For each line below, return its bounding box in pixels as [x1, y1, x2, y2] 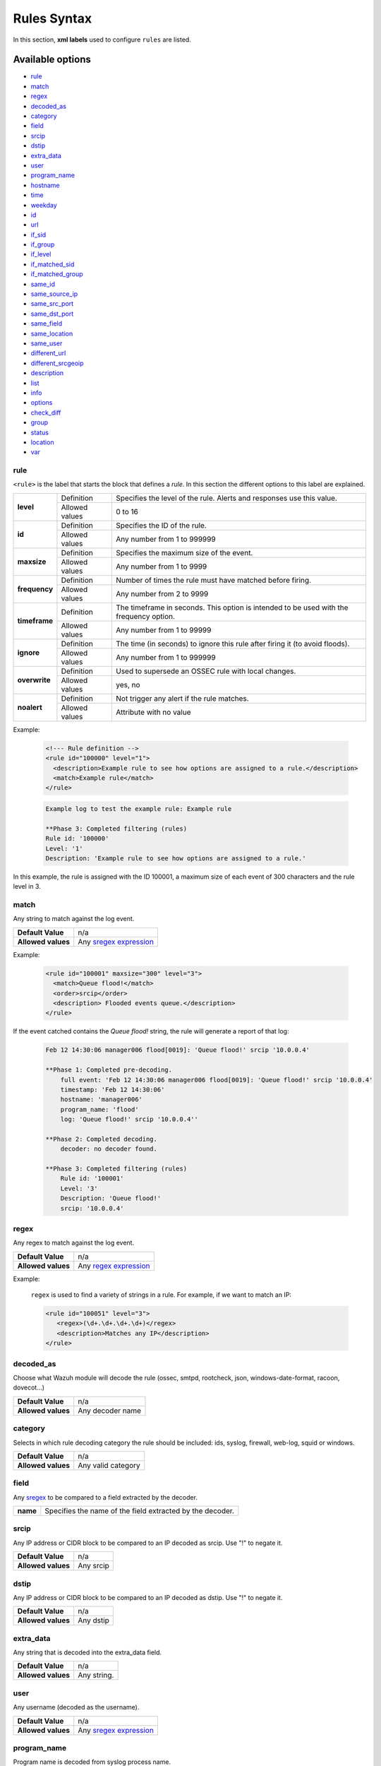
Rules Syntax [13, 11, 92, 26]
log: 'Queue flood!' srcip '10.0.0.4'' [60, 1115, 199, 1123]
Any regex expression [78, 1261, 150, 1271]
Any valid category [78, 1460, 140, 1470]
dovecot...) [13, 1383, 45, 1392]
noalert [17, 703, 42, 713]
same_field [30, 319, 63, 328]
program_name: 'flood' [60, 1106, 139, 1113]
